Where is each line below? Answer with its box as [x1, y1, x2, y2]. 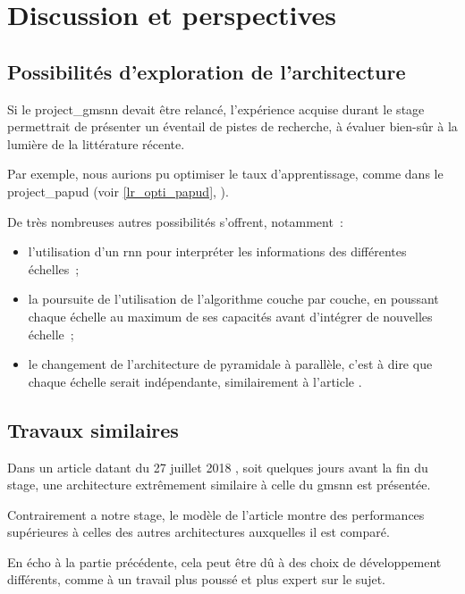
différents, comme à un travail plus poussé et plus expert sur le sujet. [7, 570, 385, 589]
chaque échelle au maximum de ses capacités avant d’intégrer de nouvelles [28, 306, 433, 325]
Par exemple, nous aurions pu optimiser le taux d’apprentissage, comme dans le [7, 164, 444, 183]
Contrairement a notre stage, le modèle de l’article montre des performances [7, 505, 425, 523]
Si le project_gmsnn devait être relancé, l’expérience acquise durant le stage [7, 99, 425, 118]
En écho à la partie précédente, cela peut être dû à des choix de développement [7, 552, 442, 571]
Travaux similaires [7, 415, 179, 443]
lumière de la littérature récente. [7, 134, 185, 153]
